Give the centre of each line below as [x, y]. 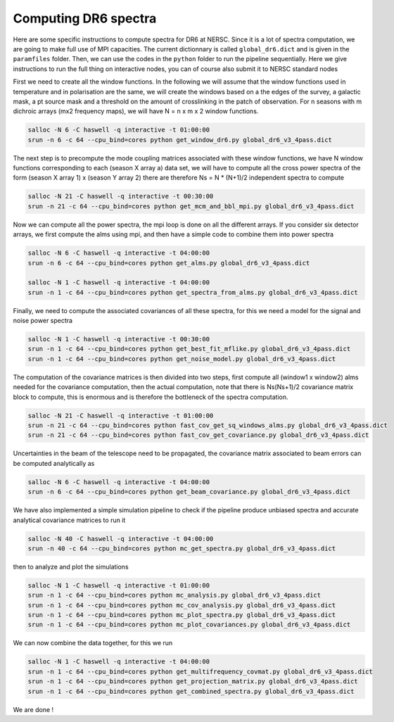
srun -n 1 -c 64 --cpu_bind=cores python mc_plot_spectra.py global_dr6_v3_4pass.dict [182, 615]
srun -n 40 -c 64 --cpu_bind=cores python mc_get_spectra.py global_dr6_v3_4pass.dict [182, 548]
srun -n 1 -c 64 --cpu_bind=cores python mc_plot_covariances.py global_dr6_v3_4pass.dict [189, 625]
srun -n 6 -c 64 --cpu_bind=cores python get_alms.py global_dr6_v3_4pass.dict [169, 263]
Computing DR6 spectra [85, 18]
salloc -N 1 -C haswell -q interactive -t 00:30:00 [119, 339]
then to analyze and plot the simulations [71, 566]
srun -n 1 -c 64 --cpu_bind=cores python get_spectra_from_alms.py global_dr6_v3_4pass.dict [193, 292]
